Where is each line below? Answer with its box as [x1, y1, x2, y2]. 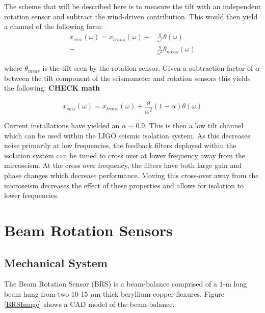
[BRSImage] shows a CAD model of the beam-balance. [4, 298, 175, 309]
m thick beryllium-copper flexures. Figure [94, 288, 225, 299]
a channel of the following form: [4, 21, 103, 32]
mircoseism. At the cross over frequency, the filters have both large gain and [4, 160, 242, 170]
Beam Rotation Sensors [4, 220, 173, 240]
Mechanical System [4, 254, 108, 270]
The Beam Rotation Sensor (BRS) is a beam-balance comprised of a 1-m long [4, 278, 247, 289]
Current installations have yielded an [4, 120, 120, 131]
